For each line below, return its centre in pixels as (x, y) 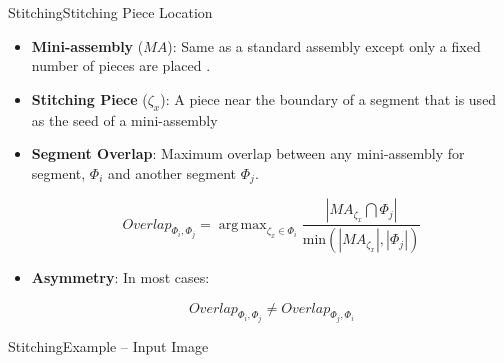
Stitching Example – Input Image (108, 346)
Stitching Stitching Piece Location (110, 12)
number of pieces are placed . (121, 65)
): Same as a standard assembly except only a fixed (324, 45)
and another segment (172, 172)
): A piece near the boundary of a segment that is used (328, 98)
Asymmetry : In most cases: (120, 277)
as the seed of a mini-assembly (124, 119)
